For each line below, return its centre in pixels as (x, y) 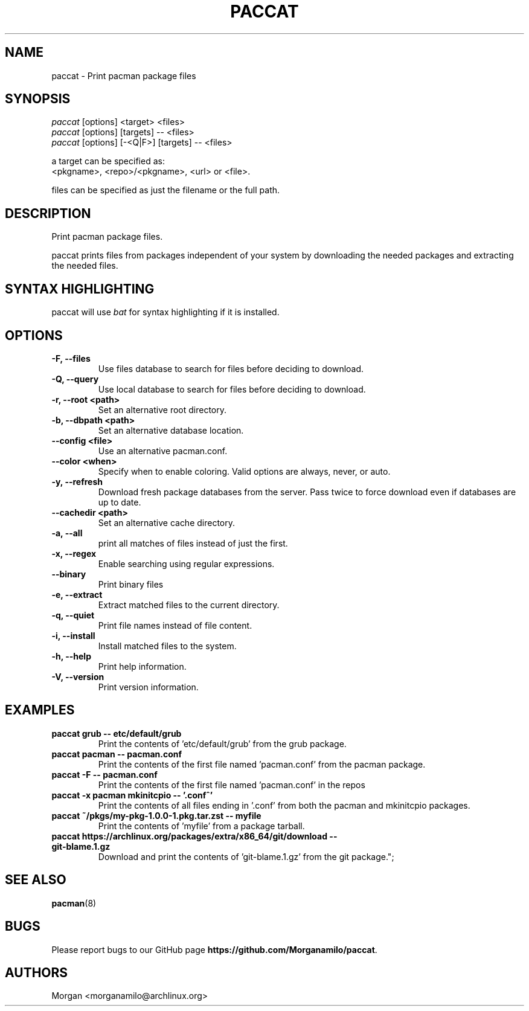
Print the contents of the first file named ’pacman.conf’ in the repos (232, 785)
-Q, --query (75, 379)
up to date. (120, 502)
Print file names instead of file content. (175, 625)
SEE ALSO (36, 880)
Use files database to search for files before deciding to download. (231, 368)
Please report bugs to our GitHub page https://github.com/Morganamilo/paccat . (214, 949)
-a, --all (67, 533)
